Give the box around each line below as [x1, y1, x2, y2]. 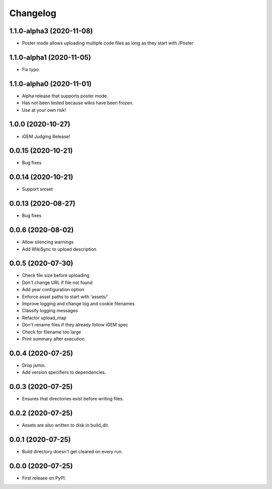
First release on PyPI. [22, 475, 66, 481]
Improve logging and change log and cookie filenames [22, 301, 135, 307]
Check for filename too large [22, 329, 82, 335]
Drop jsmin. [22, 362, 46, 368]
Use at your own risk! [22, 107, 66, 113]
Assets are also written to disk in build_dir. [22, 422, 109, 428]
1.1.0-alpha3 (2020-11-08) [9, 27, 93, 35]
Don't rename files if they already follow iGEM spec [22, 322, 128, 328]
